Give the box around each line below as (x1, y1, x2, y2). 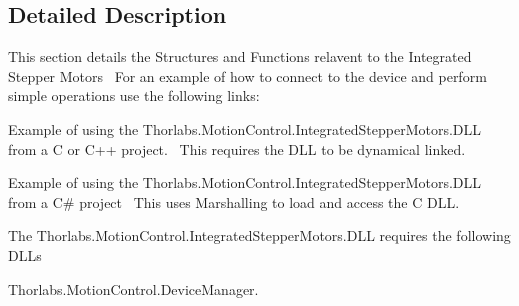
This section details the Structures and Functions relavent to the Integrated (8, 46, 472, 67)
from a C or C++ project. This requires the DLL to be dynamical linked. (8, 138, 466, 159)
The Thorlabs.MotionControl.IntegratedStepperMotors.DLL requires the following (8, 225, 511, 246)
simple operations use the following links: (8, 85, 260, 106)
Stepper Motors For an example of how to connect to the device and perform (8, 65, 487, 86)
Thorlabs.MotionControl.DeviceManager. (8, 278, 259, 299)
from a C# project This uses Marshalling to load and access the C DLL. (8, 191, 460, 212)
